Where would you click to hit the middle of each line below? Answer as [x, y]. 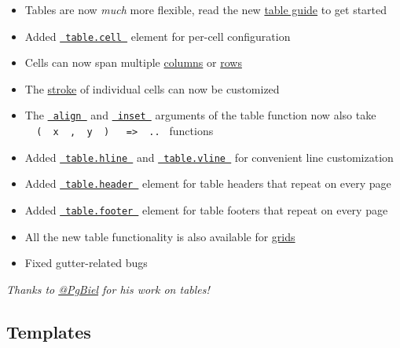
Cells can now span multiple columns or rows [133, 62]
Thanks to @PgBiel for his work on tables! [108, 289]
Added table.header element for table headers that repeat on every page [208, 183]
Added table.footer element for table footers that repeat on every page [206, 210]
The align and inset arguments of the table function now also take [200, 115]
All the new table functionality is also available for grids [160, 236]
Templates [49, 331]
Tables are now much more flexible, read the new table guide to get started [206, 9]
